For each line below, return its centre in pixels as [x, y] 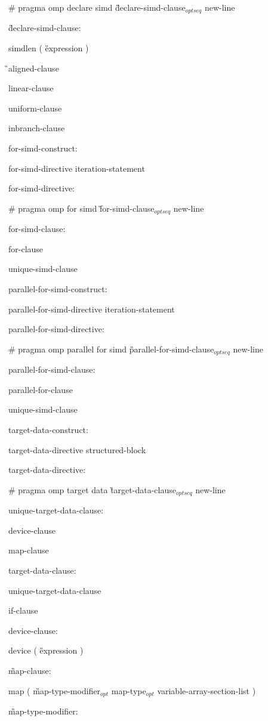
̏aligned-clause [34, 68]
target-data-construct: [48, 430]
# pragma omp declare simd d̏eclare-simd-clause [97, 7]
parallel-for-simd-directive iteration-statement [92, 309]
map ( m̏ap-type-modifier [55, 690]
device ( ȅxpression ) [46, 650]
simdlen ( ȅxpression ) [49, 48]
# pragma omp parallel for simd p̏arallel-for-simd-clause [111, 349]
